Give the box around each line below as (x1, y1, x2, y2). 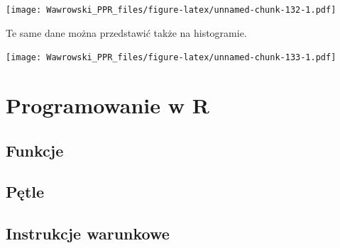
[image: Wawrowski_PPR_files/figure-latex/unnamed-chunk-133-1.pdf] (6, 52, 336, 63)
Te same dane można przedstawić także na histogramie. (6, 25, 247, 40)
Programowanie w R (6, 91, 209, 120)
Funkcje (6, 139, 64, 161)
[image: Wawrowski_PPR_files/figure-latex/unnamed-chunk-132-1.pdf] (6, 5, 336, 15)
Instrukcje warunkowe (6, 222, 170, 244)
